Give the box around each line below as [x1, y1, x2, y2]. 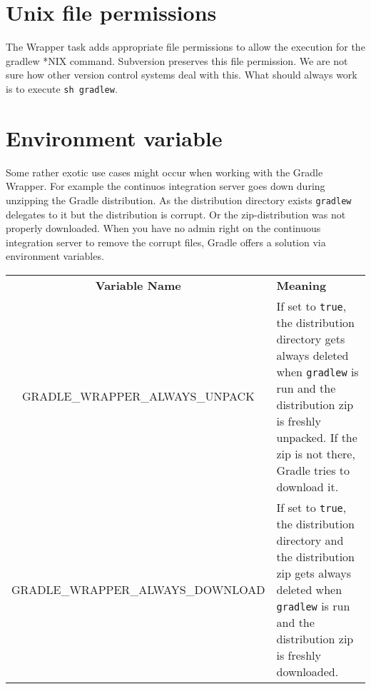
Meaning [276, 276, 327, 293]
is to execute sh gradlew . [6, 81, 118, 96]
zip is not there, [276, 445, 355, 462]
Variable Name [95, 276, 181, 293]
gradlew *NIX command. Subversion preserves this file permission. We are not [6, 53, 348, 68]
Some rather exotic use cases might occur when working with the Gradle [6, 164, 323, 179]
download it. [276, 478, 339, 495]
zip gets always [276, 564, 352, 581]
